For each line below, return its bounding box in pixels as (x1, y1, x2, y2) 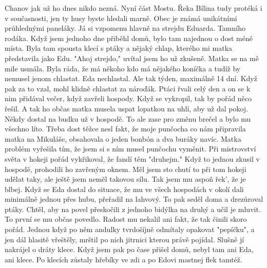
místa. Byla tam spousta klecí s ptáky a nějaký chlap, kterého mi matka (5, 43, 233, 53)
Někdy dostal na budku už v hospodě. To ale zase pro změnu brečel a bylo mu (5, 113, 251, 124)
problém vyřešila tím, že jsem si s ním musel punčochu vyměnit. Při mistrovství (5, 143, 256, 154)
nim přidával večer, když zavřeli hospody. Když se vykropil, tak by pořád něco (5, 93, 252, 104)
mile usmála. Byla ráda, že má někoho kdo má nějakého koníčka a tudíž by (5, 63, 241, 73)
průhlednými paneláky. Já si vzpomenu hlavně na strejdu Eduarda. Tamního (5, 23, 245, 33)
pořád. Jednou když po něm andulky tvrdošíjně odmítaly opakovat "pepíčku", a (5, 224, 255, 235)
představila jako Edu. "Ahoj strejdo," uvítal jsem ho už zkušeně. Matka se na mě (5, 52, 259, 63)
